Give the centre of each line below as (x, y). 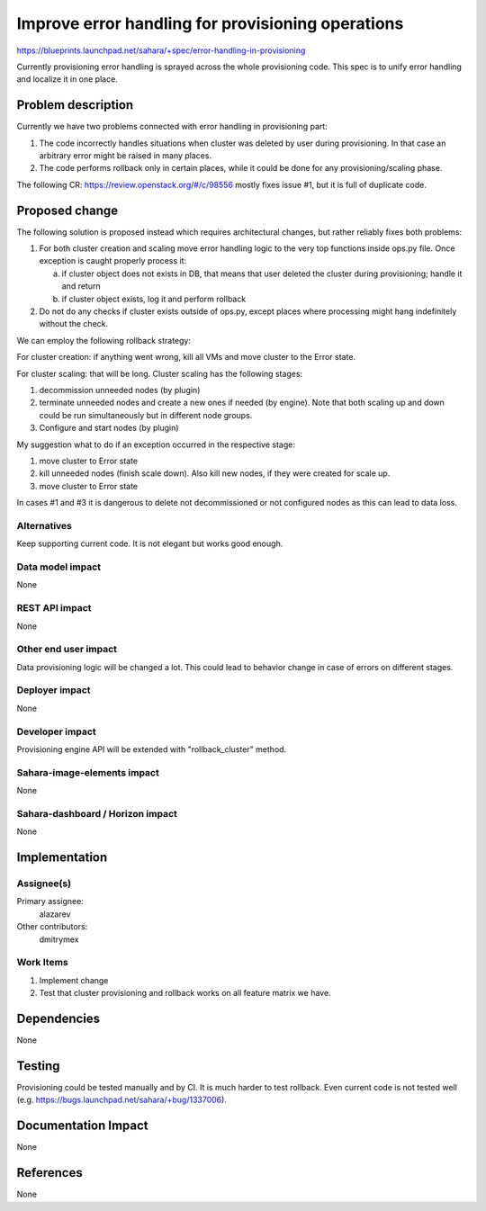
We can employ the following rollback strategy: (103, 340)
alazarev (55, 914)
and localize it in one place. (67, 79)
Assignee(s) (44, 884)
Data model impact (59, 567)
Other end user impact (67, 650)
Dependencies (58, 1018)
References (49, 1173)
